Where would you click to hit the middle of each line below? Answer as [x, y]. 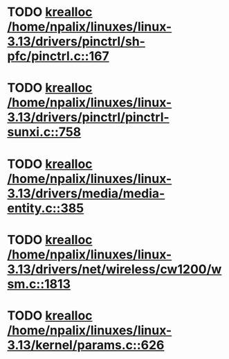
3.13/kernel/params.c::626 [86, 345]
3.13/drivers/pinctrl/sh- [76, 42]
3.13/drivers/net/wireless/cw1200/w [114, 269]
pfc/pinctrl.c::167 [58, 56]
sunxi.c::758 [44, 132]
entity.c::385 [46, 208]
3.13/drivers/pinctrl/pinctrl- [88, 117]
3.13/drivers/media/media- [86, 193]
